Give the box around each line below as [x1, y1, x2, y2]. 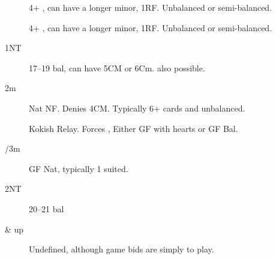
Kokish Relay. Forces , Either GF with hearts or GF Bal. [29, 122, 238, 134]
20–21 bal [29, 202, 64, 215]
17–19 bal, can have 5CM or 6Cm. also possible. [29, 61, 205, 74]
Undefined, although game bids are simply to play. [29, 243, 214, 255]
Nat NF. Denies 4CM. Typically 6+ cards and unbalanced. [29, 101, 245, 114]
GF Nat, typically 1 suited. [29, 162, 128, 174]
